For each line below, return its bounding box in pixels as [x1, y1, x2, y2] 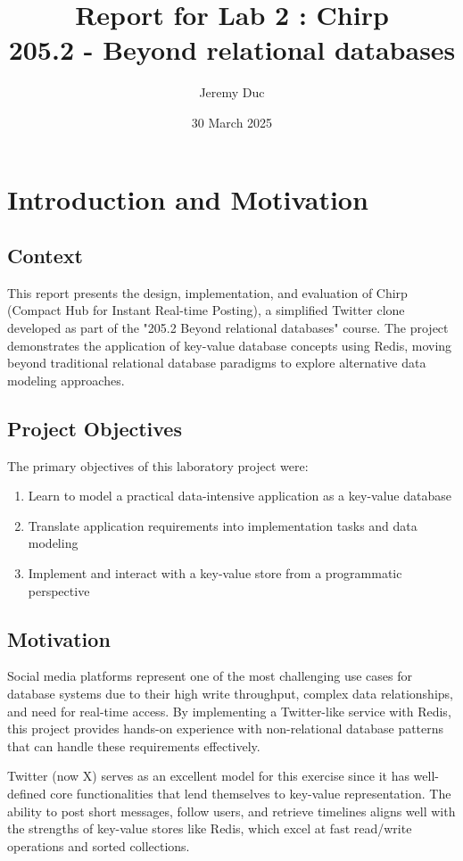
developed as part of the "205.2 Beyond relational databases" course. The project [7, 319, 449, 337]
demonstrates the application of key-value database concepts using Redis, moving [7, 335, 452, 354]
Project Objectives [7, 414, 182, 442]
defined [7, 783, 46, 802]
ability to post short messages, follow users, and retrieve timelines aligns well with [7, 801, 456, 820]
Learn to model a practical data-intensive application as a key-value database [28, 486, 451, 505]
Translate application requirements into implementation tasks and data [28, 516, 418, 534]
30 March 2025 [191, 112, 273, 131]
